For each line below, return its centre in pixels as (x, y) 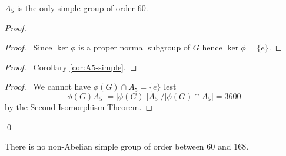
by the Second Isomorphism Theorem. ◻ (79, 106)
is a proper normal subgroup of (134, 47)
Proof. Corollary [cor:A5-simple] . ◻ (71, 67)
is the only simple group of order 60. (82, 8)
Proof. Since (29, 47)
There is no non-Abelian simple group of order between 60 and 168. (127, 146)
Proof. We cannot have (48, 87)
